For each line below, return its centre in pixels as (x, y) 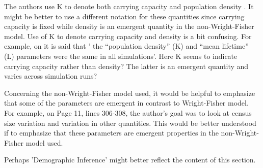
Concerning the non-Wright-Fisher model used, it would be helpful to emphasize (130, 93)
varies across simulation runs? (51, 76)
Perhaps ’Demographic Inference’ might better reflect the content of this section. (130, 160)
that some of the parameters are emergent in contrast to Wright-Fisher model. (126, 103)
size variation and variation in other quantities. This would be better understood (130, 123)
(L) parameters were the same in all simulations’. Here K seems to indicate (121, 56)
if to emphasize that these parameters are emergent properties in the (111, 133)
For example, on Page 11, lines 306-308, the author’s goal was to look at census (128, 112)
